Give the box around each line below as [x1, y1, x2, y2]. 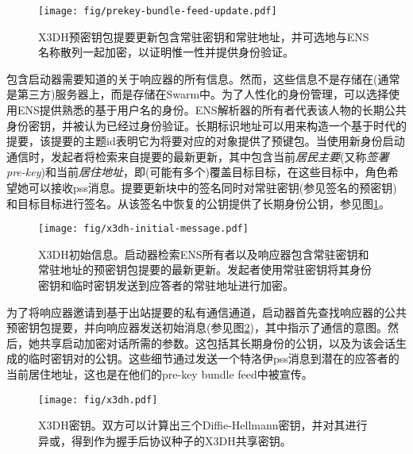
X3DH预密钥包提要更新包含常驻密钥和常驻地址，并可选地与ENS [38, 28, 369, 44]
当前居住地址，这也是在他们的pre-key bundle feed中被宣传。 [6, 366, 313, 382]
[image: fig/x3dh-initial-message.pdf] [38, 223, 249, 235]
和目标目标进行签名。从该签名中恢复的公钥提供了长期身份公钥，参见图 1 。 [6, 194, 390, 211]
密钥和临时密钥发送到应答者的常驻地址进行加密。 [38, 277, 294, 294]
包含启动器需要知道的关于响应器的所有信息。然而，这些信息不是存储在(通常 [6, 70, 400, 87]
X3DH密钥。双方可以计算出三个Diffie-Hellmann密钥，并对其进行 [38, 417, 368, 433]
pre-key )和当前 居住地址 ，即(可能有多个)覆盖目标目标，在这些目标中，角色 [6, 164, 388, 180]
